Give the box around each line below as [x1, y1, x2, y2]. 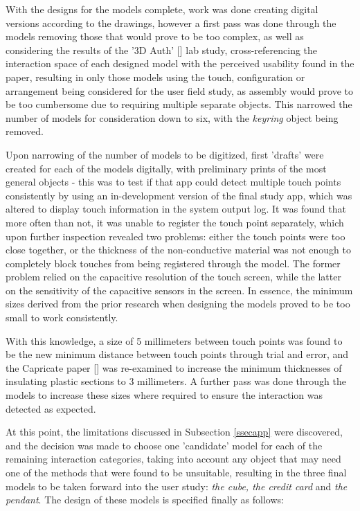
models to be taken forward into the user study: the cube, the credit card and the [6, 478, 348, 493]
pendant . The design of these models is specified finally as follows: [6, 492, 284, 507]
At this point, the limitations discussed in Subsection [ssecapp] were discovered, [6, 424, 343, 439]
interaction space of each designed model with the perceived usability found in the [6, 56, 354, 71]
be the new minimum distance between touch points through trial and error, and [6, 347, 349, 361]
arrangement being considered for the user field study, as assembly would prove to [6, 83, 353, 98]
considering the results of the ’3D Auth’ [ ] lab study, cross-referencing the [6, 42, 318, 57]
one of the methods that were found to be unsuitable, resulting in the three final [6, 465, 347, 479]
